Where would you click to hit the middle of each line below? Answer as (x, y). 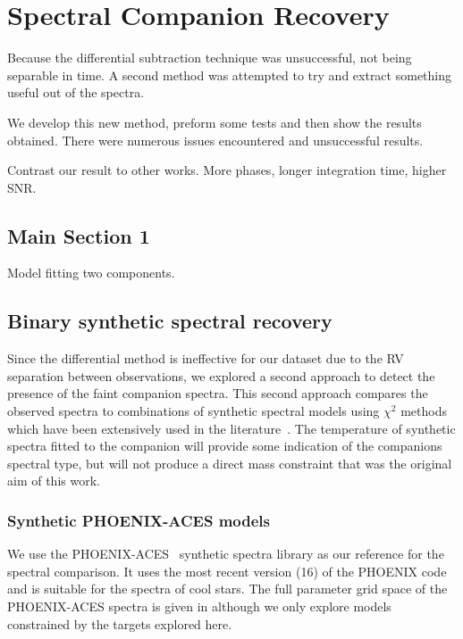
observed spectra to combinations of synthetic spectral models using (194, 411)
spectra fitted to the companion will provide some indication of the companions (225, 446)
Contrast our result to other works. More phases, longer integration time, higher (227, 170)
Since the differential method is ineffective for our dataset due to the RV (206, 358)
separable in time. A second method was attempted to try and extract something (229, 75)
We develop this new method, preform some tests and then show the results (215, 122)
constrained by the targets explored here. (120, 623)
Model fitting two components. (91, 273)
